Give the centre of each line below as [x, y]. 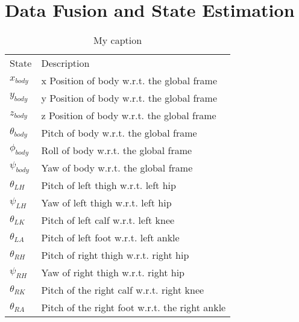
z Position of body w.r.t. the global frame [129, 116]
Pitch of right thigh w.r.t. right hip [115, 255]
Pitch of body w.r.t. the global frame [119, 133]
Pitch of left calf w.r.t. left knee [108, 220]
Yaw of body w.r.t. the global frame [117, 168]
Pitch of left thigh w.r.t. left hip [109, 185]
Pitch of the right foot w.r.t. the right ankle [134, 308]
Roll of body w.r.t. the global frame [117, 150]
